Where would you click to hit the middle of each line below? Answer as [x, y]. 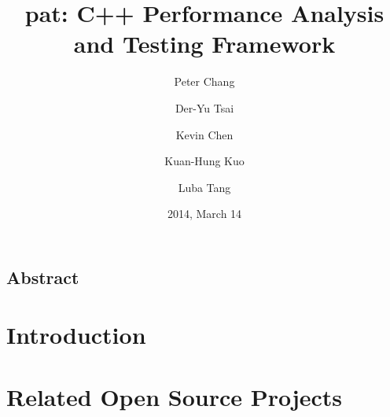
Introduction [76, 335]
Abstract [43, 277]
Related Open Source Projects [175, 396]
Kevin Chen [204, 134]
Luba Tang [204, 187]
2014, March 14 [204, 214]
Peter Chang [204, 81]
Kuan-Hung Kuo [204, 161]
